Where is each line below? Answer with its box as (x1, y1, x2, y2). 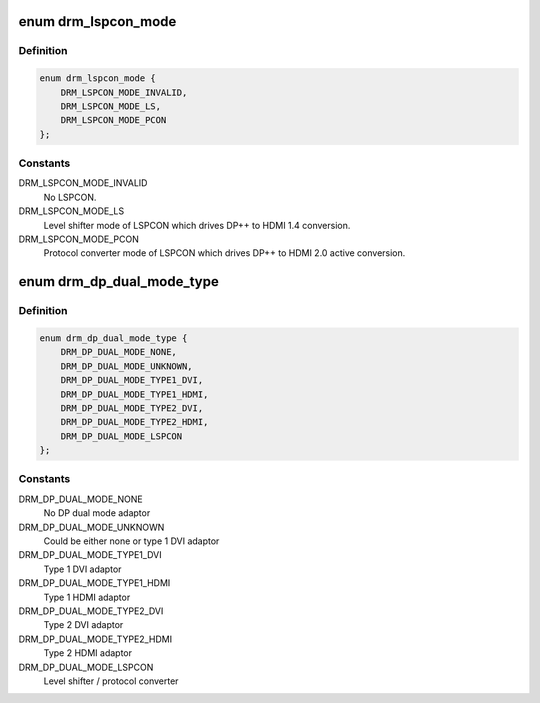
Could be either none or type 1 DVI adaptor (43, 535, 220, 547)
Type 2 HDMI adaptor (43, 647, 133, 659)
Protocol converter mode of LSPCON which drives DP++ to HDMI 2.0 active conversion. (43, 247, 406, 259)
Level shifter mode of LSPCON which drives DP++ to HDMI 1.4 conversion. (43, 219, 351, 231)
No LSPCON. (43, 191, 97, 203)
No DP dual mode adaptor (43, 507, 151, 519)
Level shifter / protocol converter (43, 675, 179, 687)
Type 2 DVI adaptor (43, 619, 124, 631)
